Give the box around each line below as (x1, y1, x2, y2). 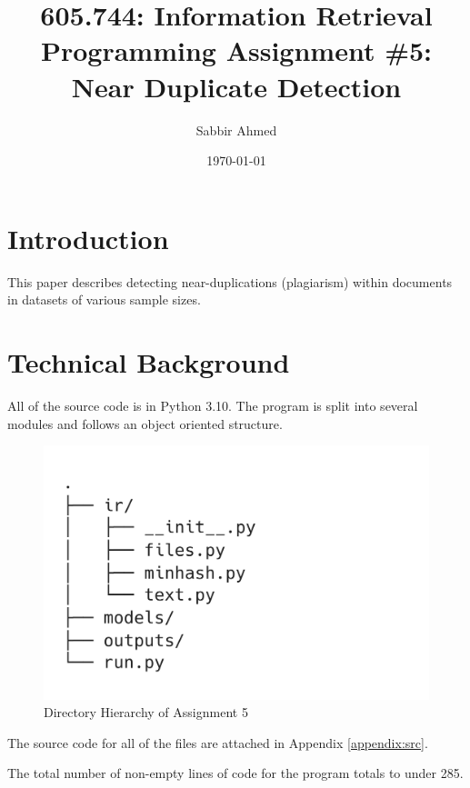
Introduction (7, 219, 169, 256)
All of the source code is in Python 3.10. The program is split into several (7, 395, 418, 414)
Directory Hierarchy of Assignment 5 (44, 703, 248, 722)
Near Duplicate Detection (71, 67, 402, 105)
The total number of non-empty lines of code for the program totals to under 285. (7, 763, 464, 783)
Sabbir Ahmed (195, 120, 277, 139)
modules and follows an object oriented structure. (7, 414, 283, 433)
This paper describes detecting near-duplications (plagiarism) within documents (7, 272, 453, 291)
